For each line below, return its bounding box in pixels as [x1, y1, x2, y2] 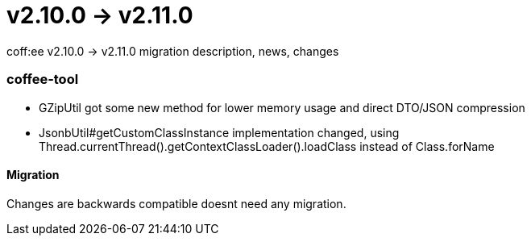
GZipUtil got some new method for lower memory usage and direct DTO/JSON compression [39, 100, 525, 115]
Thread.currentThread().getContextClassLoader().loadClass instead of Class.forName [39, 139, 495, 153]
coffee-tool [6, 71, 79, 88]
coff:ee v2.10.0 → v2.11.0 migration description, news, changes [6, 44, 339, 58]
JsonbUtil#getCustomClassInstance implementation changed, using [39, 125, 400, 140]
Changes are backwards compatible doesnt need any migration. [6, 196, 346, 211]
